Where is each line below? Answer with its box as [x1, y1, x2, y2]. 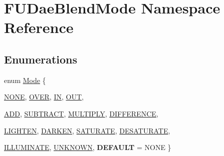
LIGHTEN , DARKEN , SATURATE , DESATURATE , [4, 125, 170, 135]
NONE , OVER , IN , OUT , [4, 91, 84, 102]
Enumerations [4, 51, 78, 66]
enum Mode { [4, 74, 46, 85]
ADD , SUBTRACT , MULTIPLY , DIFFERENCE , [4, 108, 158, 118]
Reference [4, 17, 74, 37]
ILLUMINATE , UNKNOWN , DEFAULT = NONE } [4, 142, 171, 152]
